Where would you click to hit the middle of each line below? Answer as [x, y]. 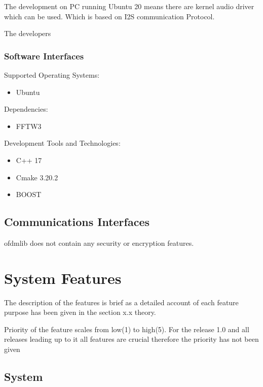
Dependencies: [26, 109]
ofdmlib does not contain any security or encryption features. [99, 243]
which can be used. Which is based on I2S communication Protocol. [109, 16]
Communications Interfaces [77, 222]
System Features [63, 278]
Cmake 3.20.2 [37, 177]
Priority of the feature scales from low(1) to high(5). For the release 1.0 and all [127, 329]
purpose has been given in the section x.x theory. [80, 312]
